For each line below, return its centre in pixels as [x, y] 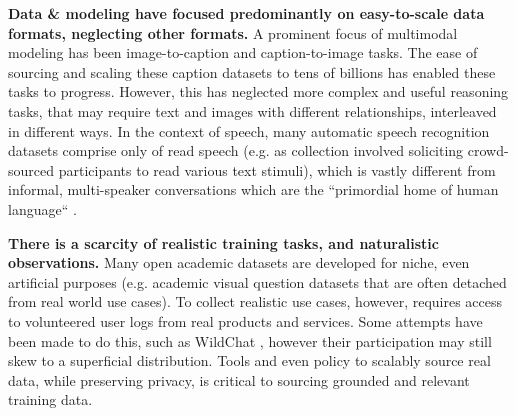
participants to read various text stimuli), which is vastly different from [277, 169]
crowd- [488, 150]
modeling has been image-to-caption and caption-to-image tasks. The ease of [243, 52]
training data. [50, 399]
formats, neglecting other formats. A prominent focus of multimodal [233, 32]
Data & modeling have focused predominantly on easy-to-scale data [246, 13]
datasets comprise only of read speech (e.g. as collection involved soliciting [236, 150]
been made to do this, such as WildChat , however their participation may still [250, 340]
